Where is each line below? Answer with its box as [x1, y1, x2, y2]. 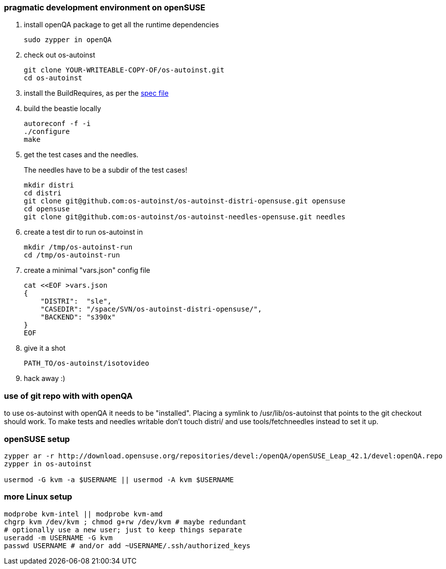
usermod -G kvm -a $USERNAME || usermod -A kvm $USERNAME [4, 475, 234, 484]
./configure [24, 127, 70, 136]
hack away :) [24, 374, 65, 383]
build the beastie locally [24, 104, 101, 113]
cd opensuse [24, 205, 70, 213]
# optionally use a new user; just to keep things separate [4, 525, 242, 534]
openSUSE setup [4, 434, 70, 444]
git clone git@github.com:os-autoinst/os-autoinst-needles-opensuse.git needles [24, 213, 346, 221]
